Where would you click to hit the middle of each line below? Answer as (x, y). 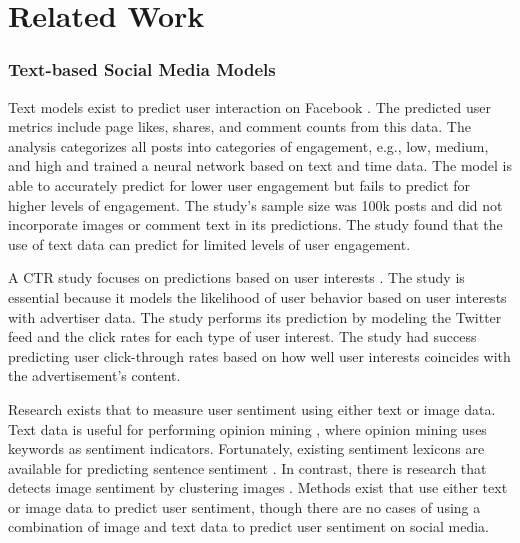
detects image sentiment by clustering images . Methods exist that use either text (258, 487)
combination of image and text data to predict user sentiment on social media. (248, 526)
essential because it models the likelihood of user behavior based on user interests (257, 296)
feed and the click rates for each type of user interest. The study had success (242, 336)
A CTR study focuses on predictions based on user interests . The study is (236, 277)
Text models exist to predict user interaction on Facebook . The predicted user (249, 106)
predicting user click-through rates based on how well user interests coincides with (259, 355)
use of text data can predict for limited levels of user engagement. (209, 243)
